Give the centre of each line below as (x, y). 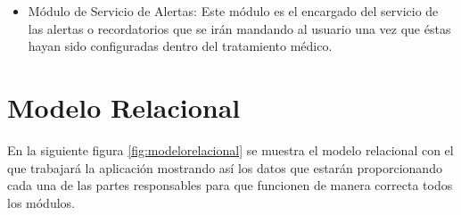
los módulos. (41, 202)
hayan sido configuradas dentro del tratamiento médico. (180, 46)
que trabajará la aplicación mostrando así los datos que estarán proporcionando (225, 167)
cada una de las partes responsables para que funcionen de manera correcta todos (230, 185)
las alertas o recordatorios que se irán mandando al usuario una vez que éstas (239, 28)
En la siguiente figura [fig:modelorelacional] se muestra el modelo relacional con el (230, 149)
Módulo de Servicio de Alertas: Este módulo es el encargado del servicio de (233, 11)
